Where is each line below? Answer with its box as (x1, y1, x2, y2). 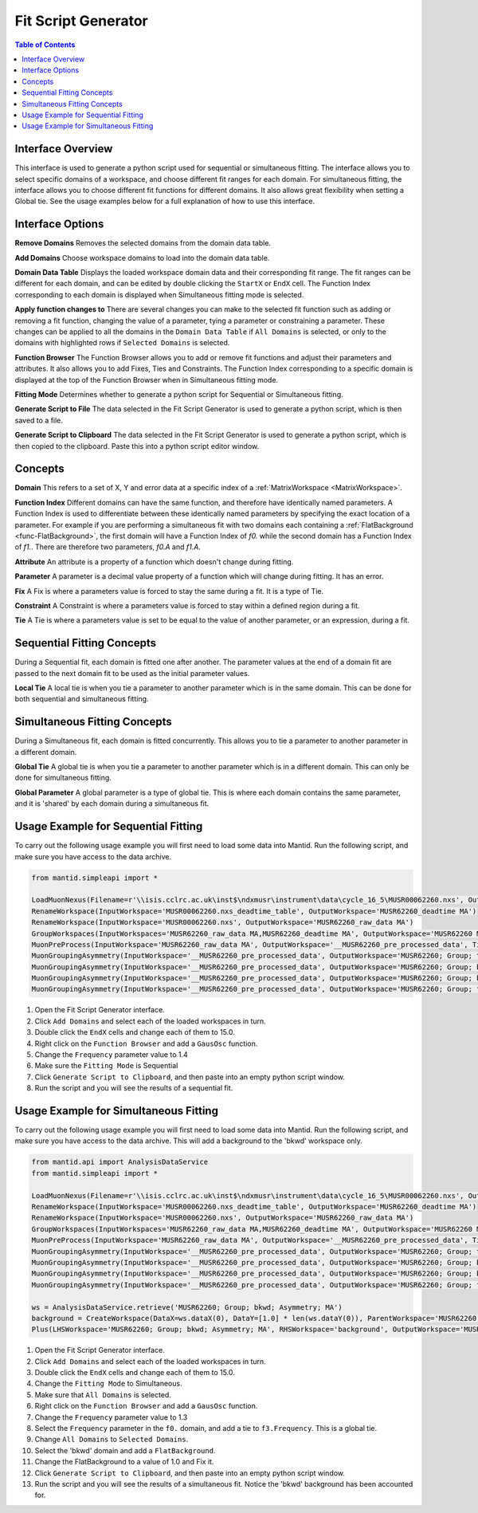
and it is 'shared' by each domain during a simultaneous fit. (14, 799, 210, 808)
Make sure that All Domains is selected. (34, 1389, 171, 1399)
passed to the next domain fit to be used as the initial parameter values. (14, 668, 250, 678)
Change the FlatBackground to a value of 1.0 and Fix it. (34, 1457, 214, 1467)
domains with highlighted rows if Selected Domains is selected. (14, 338, 230, 348)
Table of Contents (14, 40, 76, 49)
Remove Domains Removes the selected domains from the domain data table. (14, 238, 271, 248)
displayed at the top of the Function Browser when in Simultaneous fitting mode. (14, 375, 279, 384)
